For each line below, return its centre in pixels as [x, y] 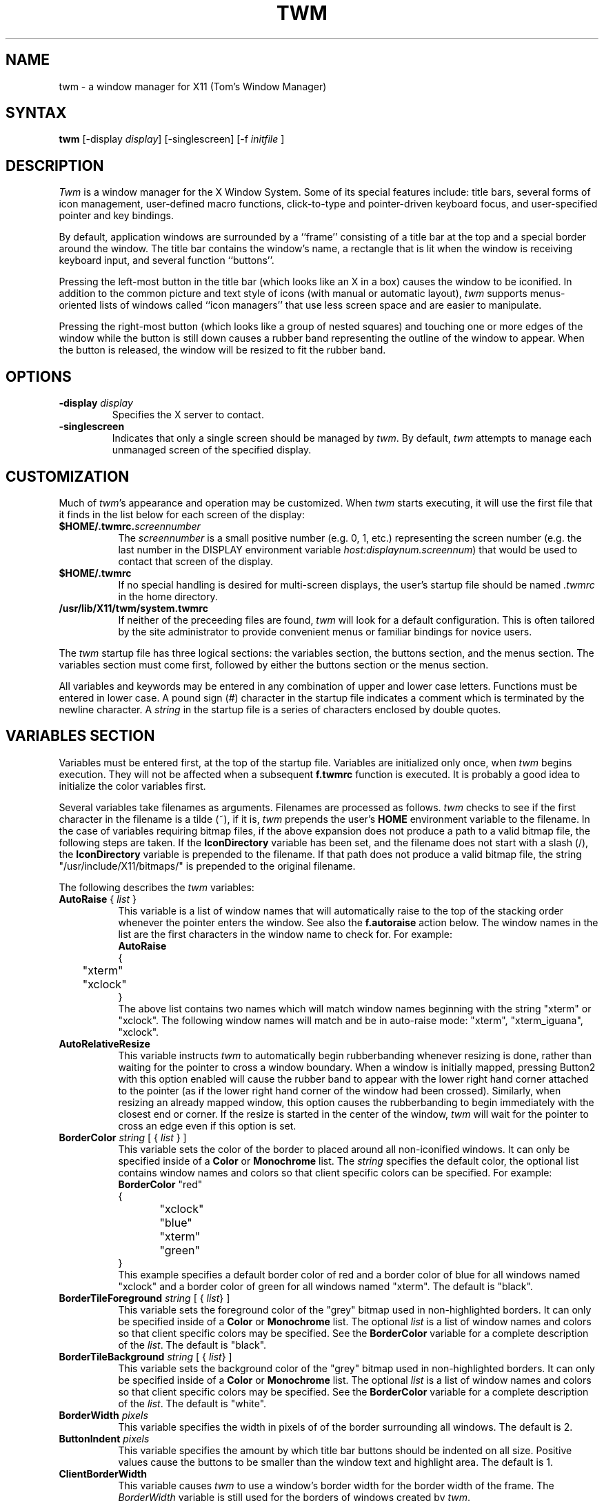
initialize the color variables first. [132, 786]
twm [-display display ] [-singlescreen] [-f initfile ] [172, 139]
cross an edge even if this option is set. [207, 1125]
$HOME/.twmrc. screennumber [130, 526]
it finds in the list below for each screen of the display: [182, 514]
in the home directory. [168, 596]
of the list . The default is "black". [192, 1345]
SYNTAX [36, 113]
